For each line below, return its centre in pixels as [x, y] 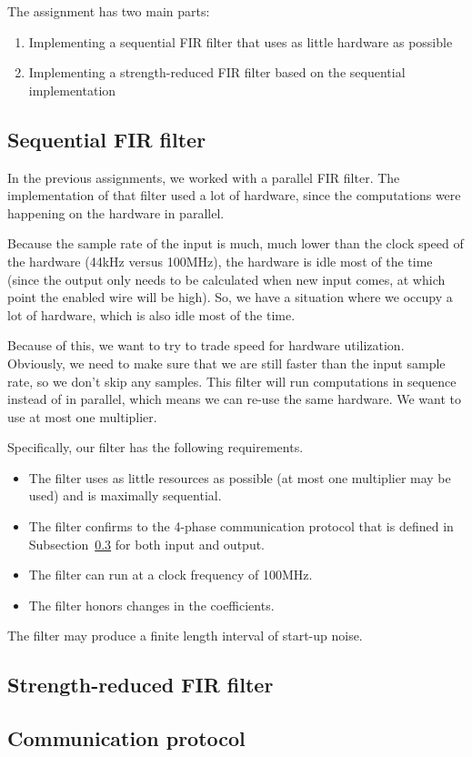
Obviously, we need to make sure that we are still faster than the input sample [226, 363]
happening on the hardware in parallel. [116, 212]
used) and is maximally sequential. [125, 495]
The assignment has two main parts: [109, 11]
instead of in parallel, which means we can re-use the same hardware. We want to [234, 399]
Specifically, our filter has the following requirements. [156, 447]
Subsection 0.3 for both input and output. [147, 544]
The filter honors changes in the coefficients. [151, 605]
